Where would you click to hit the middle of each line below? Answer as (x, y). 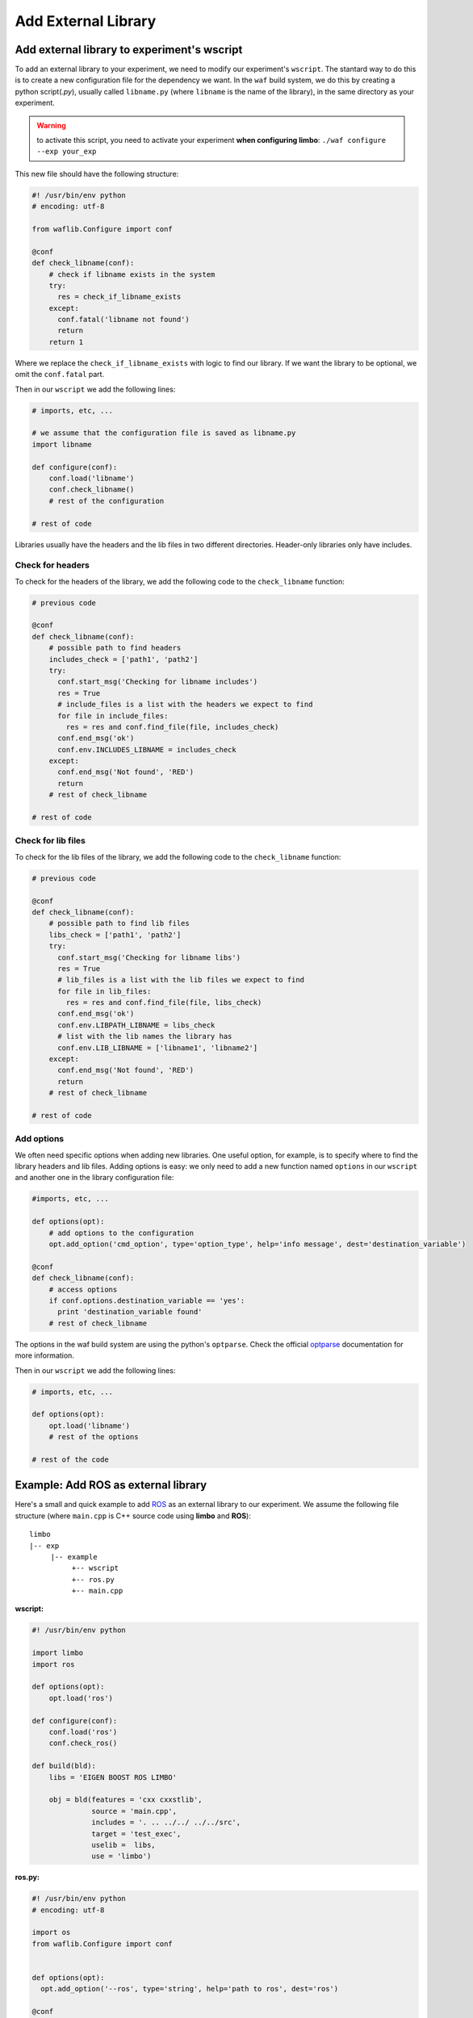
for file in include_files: (113, 716)
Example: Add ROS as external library (111, 1485)
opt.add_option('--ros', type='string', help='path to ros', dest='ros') (190, 1989)
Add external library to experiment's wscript (129, 50)
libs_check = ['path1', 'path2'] (115, 935)
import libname (62, 444)
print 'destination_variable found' (130, 1312)
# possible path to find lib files (119, 923)
